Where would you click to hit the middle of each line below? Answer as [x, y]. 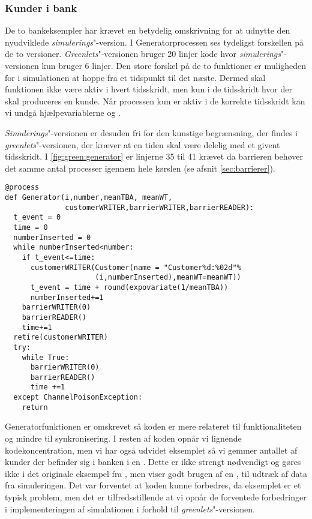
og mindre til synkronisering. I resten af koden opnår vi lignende [123, 438]
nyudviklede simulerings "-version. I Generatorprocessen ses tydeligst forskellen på [154, 42]
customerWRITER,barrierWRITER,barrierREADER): [160, 207]
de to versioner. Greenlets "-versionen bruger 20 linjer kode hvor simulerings [143, 54]
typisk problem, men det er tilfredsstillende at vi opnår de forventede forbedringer [156, 497]
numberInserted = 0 [52, 237]
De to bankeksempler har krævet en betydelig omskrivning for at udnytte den [148, 30]
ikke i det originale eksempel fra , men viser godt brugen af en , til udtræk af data [156, 473]
